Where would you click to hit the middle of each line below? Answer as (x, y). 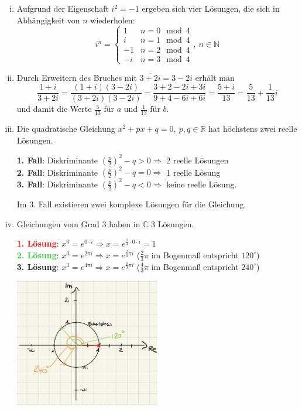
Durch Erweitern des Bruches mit (77, 77)
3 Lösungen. (173, 223)
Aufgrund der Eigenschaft (63, 8)
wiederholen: (113, 20)
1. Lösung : (38, 243)
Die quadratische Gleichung (66, 129)
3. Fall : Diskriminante (57, 184)
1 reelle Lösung (193, 172)
